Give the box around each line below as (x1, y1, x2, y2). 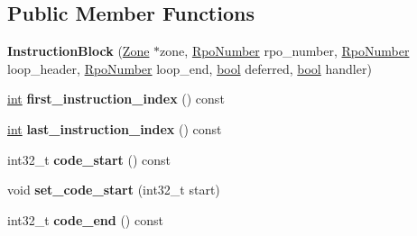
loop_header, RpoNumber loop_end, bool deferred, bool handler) (7, 59, 372, 77)
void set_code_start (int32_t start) (7, 180, 220, 199)
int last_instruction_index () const (7, 119, 222, 138)
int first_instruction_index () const (7, 89, 225, 108)
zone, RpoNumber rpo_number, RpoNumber (160, 41, 410, 60)
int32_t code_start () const (7, 150, 171, 168)
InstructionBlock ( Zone (7, 41, 150, 60)
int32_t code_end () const (7, 210, 163, 229)
